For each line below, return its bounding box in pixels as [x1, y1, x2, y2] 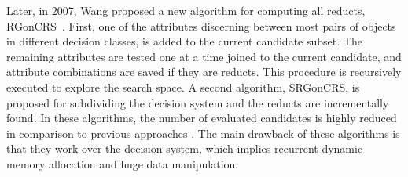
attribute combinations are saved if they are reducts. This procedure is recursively [6, 63, 402, 80]
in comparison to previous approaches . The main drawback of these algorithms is [6, 125, 400, 141]
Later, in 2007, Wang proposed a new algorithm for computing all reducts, [6, 2, 366, 18]
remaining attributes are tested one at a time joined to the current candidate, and [6, 48, 402, 64]
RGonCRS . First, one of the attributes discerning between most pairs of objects [6, 17, 396, 34]
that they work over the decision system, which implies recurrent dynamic [6, 140, 363, 157]
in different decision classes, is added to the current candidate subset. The [6, 33, 362, 49]
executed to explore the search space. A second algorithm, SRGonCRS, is [6, 78, 360, 95]
